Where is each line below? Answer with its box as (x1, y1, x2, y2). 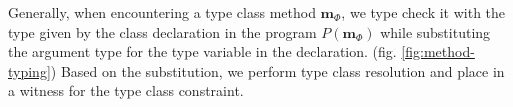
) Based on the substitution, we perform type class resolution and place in (50, 60, 505, 81)
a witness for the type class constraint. (8, 80, 244, 101)
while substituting (380, 21, 491, 42)
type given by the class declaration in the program (8, 21, 317, 42)
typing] (8, 60, 51, 81)
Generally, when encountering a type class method (8, 2, 316, 22)
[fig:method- (401, 41, 475, 62)
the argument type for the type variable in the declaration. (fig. (8, 41, 397, 62)
